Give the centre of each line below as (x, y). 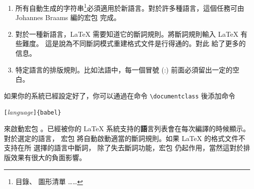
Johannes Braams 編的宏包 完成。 (68, 17)
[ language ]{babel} (33, 112)
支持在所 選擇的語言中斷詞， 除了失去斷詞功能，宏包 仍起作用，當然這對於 (124, 148)
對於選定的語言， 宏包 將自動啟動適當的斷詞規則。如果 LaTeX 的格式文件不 (125, 138)
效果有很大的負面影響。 (48, 157)
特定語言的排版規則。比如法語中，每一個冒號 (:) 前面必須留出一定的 (124, 69)
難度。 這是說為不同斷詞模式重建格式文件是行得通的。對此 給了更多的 (134, 43)
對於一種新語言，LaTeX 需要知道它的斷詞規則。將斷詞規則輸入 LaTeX (127, 34)
